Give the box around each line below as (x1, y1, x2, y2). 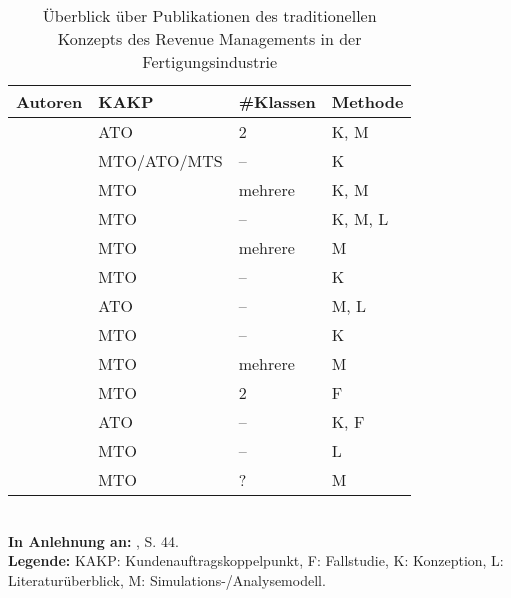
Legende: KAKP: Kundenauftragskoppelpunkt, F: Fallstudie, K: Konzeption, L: (8, 550, 504, 571)
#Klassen (238, 90, 316, 113)
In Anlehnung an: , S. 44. (8, 530, 179, 551)
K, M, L (331, 207, 389, 230)
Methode (331, 90, 404, 113)
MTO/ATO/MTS (98, 149, 223, 172)
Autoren (16, 90, 83, 113)
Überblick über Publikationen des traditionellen (42, 4, 377, 27)
